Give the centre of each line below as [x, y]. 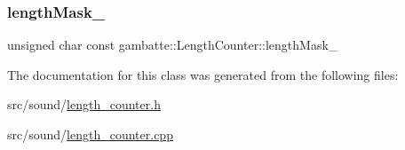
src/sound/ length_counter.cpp [90, 134]
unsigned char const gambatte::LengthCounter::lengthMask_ [173, 45]
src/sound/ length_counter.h [84, 104]
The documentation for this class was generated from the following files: [203, 74]
